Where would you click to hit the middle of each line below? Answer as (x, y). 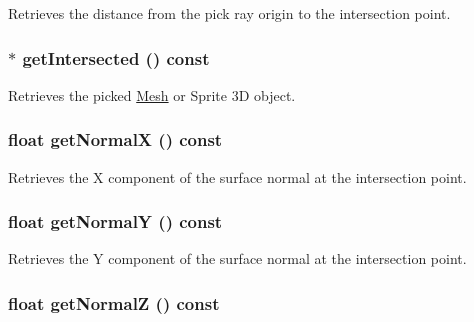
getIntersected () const (116, 57)
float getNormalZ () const (114, 302)
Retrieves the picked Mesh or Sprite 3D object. (152, 94)
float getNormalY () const (115, 221)
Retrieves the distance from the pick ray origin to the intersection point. (229, 13)
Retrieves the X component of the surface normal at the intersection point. (237, 176)
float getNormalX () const (115, 139)
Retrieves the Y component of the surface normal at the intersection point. (237, 258)
